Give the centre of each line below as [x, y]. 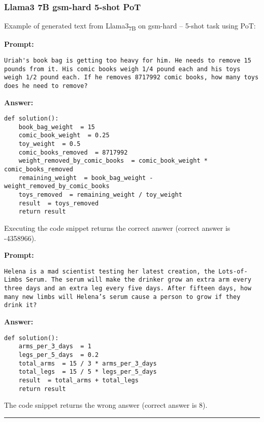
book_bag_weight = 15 [57, 127]
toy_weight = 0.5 [49, 144]
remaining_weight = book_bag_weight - [86, 178]
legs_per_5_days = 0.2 [59, 355]
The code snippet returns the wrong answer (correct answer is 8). [106, 405]
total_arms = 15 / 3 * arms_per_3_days [88, 363]
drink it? [21, 305]
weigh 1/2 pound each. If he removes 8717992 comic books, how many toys [131, 78]
